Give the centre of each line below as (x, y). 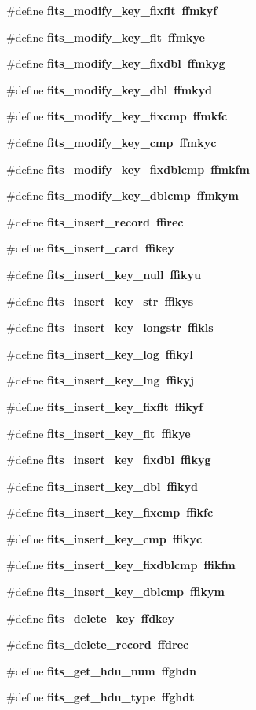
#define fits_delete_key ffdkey (91, 618)
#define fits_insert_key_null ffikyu (104, 274)
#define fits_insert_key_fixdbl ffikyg (109, 460)
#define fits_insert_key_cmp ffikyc (104, 538)
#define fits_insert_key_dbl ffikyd (102, 486)
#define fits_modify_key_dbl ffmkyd (109, 89)
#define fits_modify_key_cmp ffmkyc (112, 142)
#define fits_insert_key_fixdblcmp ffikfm (121, 565)
